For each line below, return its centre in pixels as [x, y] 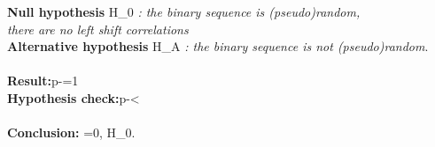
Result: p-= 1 [43, 81]
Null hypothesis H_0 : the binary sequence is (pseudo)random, [184, 11]
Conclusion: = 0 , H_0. [71, 132]
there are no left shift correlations [98, 29]
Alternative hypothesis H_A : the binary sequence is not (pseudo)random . [218, 46]
